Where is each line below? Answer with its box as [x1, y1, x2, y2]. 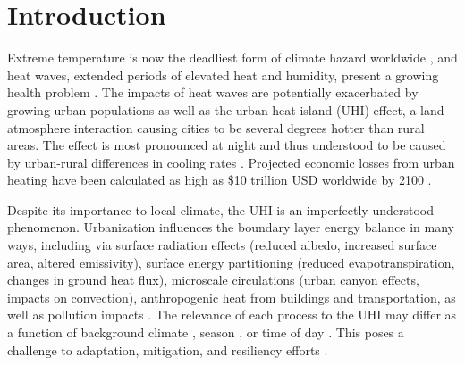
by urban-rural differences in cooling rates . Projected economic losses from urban [7, 153, 455, 171]
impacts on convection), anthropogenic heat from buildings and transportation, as [7, 287, 456, 306]
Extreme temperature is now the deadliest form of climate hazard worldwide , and [7, 48, 458, 67]
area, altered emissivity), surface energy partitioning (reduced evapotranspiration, [7, 253, 455, 271]
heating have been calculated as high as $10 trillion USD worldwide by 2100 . [7, 170, 432, 189]
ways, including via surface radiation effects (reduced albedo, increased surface [7, 236, 437, 254]
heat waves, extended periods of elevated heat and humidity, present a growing [7, 65, 439, 84]
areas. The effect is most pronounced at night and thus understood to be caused [7, 136, 446, 154]
